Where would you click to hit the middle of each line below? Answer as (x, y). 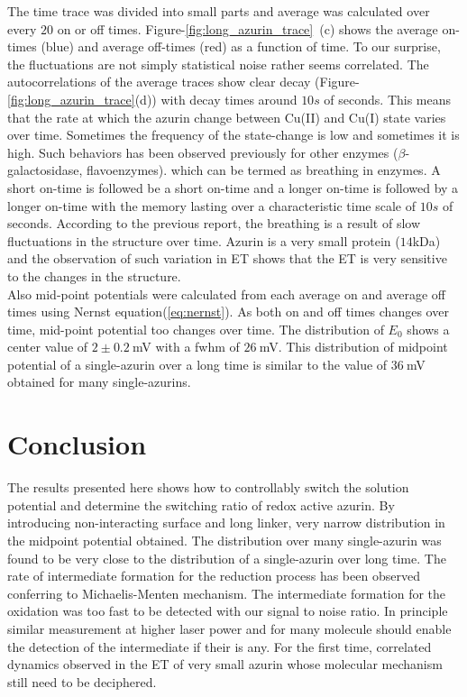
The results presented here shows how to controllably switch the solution (208, 487)
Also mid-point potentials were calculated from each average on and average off (226, 293)
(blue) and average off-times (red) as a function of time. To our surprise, (241, 46)
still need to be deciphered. (82, 681)
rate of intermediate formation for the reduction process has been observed (214, 576)
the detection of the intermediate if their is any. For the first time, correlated (220, 646)
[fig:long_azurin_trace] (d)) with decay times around (152, 99)
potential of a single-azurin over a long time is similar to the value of (197, 364)
